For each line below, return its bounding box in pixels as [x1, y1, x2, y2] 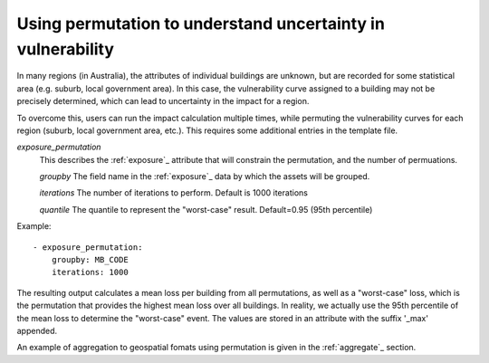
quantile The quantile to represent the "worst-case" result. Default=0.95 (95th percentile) [39, 204, 373, 215]
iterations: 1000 [51, 267, 129, 278]
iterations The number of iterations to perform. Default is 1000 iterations [39, 187, 308, 198]
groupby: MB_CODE [51, 254, 129, 265]
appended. [16, 325, 58, 336]
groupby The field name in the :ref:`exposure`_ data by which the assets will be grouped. [39, 171, 370, 182]
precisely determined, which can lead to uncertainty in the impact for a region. [16, 96, 310, 107]
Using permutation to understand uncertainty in [16, 14, 385, 33]
